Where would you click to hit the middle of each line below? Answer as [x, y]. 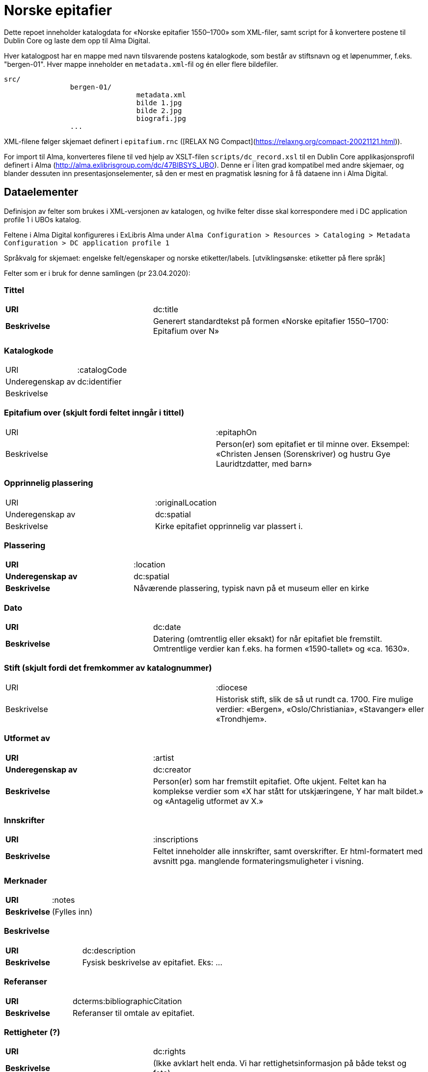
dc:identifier [99, 382]
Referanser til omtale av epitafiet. [134, 1013]
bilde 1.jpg [159, 103]
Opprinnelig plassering [49, 483]
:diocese [232, 687]
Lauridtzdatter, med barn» [264, 463]
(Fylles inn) [72, 912]
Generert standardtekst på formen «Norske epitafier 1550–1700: [271, 321]
